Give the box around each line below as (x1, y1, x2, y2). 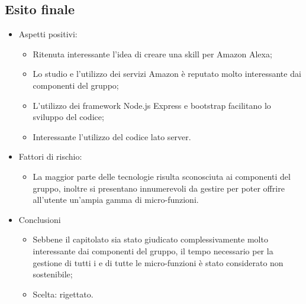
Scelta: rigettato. (33, 287, 94, 300)
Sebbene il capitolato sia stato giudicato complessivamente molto (33, 233, 268, 245)
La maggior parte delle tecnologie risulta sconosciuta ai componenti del (33, 170, 291, 182)
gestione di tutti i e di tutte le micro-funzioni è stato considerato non (33, 256, 284, 269)
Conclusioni (18, 213, 61, 225)
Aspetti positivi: (18, 28, 78, 40)
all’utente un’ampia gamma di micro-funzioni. (33, 193, 199, 206)
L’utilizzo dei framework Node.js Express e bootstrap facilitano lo (33, 99, 271, 111)
